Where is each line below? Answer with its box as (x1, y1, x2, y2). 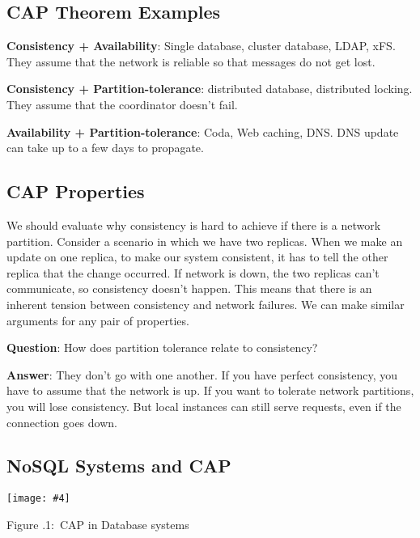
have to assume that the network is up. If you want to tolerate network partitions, (6, 382, 414, 399)
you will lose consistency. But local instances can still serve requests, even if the (6, 397, 401, 414)
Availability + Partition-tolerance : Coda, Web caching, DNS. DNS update (6, 123, 399, 140)
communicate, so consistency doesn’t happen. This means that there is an (6, 280, 372, 297)
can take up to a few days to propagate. (6, 139, 204, 156)
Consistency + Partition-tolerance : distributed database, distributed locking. (6, 80, 413, 97)
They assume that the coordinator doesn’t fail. (6, 95, 238, 112)
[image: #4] (6, 493, 70, 505)
